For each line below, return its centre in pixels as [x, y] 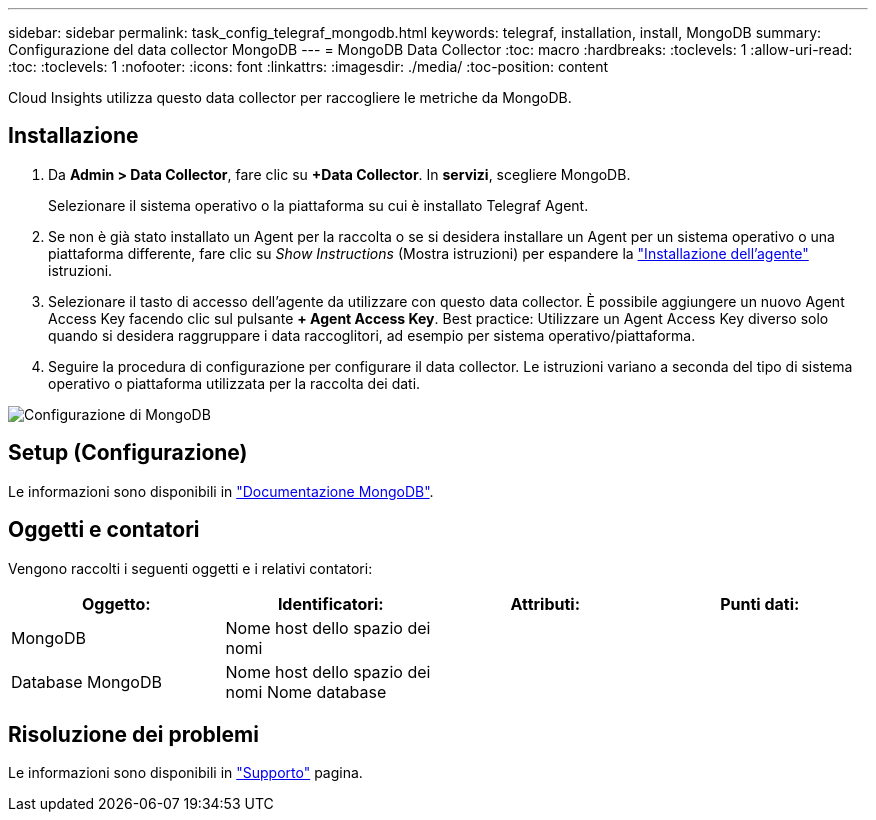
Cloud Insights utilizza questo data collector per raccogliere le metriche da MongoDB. [290, 97]
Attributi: [545, 603]
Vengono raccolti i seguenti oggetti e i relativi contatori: [190, 568]
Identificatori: [330, 603]
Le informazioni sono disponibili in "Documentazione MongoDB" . [221, 491]
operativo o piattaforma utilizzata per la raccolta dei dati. [234, 383]
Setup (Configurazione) [128, 453]
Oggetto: [116, 603]
